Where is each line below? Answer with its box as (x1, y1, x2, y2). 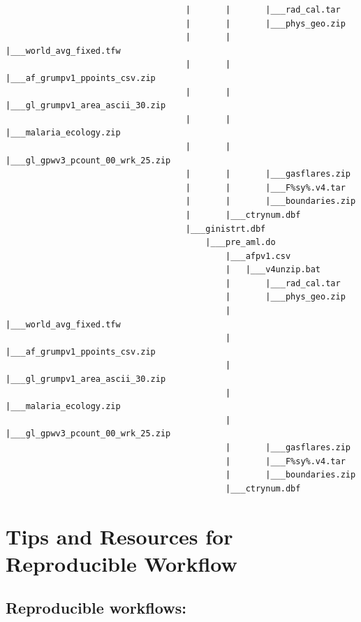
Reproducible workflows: (6, 597, 186, 619)
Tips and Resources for (6, 521, 233, 550)
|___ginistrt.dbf (185, 223, 266, 234)
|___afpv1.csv (226, 251, 291, 261)
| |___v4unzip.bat (226, 265, 321, 275)
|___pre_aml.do (205, 237, 276, 248)
